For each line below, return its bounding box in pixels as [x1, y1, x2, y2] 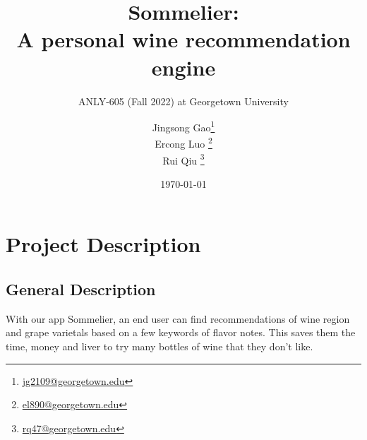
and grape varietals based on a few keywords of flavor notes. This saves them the [6, 325, 356, 340]
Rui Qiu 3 [162, 150, 205, 167]
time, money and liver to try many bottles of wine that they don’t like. [6, 339, 313, 354]
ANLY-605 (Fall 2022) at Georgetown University [78, 93, 289, 108]
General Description [6, 278, 156, 300]
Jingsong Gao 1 [152, 118, 215, 134]
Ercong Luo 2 [155, 134, 212, 150]
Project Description [6, 230, 201, 258]
